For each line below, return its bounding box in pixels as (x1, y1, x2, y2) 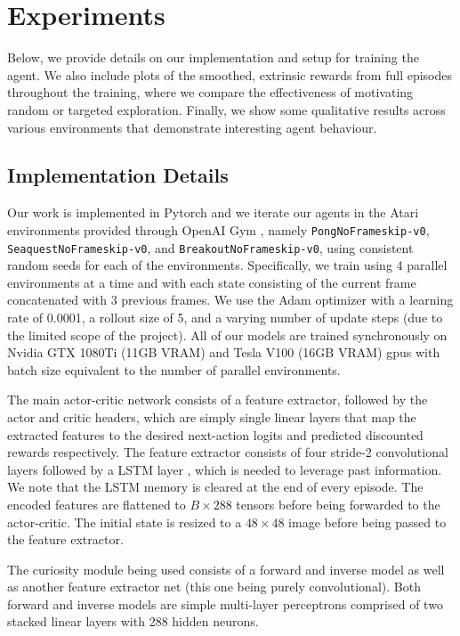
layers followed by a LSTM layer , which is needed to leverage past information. (7, 460, 442, 478)
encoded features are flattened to (7, 494, 186, 513)
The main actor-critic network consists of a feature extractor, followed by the (7, 390, 428, 409)
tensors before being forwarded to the (236, 494, 440, 513)
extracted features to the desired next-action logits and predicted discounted (7, 425, 424, 444)
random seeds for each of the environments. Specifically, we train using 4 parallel (7, 256, 448, 274)
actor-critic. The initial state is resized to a (7, 512, 242, 531)
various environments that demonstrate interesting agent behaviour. (7, 118, 377, 136)
